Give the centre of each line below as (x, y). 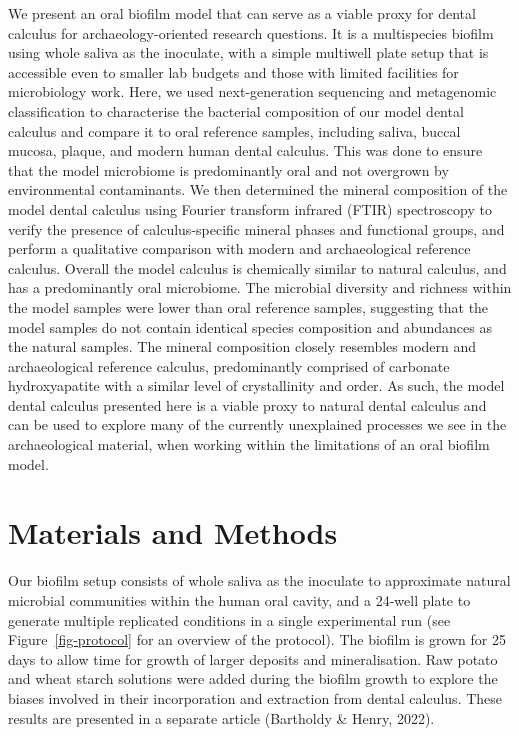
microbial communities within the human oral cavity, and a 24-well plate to (239, 599)
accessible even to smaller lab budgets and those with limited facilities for (233, 71)
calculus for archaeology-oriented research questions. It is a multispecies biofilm (251, 32)
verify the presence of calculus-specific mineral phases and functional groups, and (256, 228)
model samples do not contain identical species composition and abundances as (250, 326)
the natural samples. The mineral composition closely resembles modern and (242, 346)
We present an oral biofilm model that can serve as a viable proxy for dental (242, 13)
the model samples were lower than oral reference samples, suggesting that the (248, 306)
